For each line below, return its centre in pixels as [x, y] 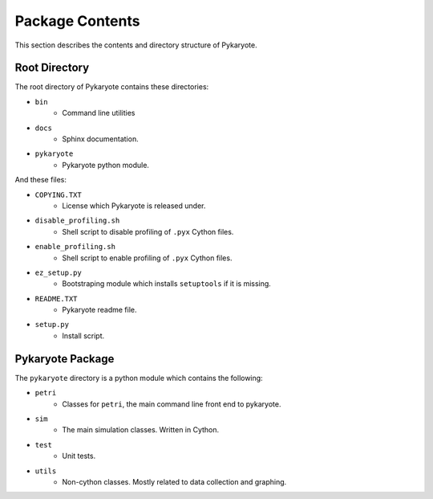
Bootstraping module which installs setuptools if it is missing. [167, 284]
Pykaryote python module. [106, 165]
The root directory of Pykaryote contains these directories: [112, 87]
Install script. [83, 335]
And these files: [41, 180]
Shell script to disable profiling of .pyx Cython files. [148, 231]
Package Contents [77, 21]
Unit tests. [79, 456]
